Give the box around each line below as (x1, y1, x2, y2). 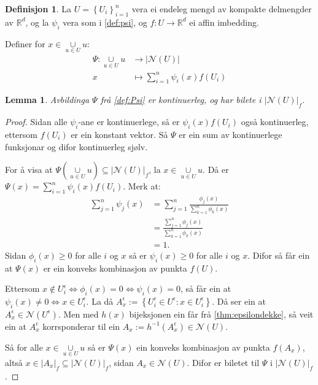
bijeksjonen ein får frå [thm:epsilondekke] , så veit (129, 307, 314, 320)
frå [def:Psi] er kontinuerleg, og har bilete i (100, 93, 262, 106)
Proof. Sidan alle (5, 115, 68, 128)
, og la (25, 15, 49, 28)
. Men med (58, 307, 99, 320)
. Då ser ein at (212, 294, 266, 307)
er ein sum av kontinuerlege (179, 128, 282, 140)
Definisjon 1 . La (5, 2, 72, 15)
